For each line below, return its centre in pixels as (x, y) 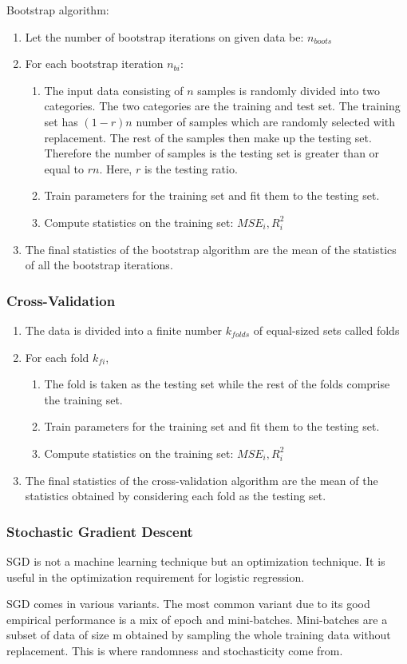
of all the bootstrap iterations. (99, 265)
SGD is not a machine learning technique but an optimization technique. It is (196, 561)
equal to (64, 168)
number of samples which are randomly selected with (266, 121)
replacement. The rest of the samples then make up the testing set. (208, 137)
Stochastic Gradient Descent (100, 531)
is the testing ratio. (191, 168)
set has (61, 121)
